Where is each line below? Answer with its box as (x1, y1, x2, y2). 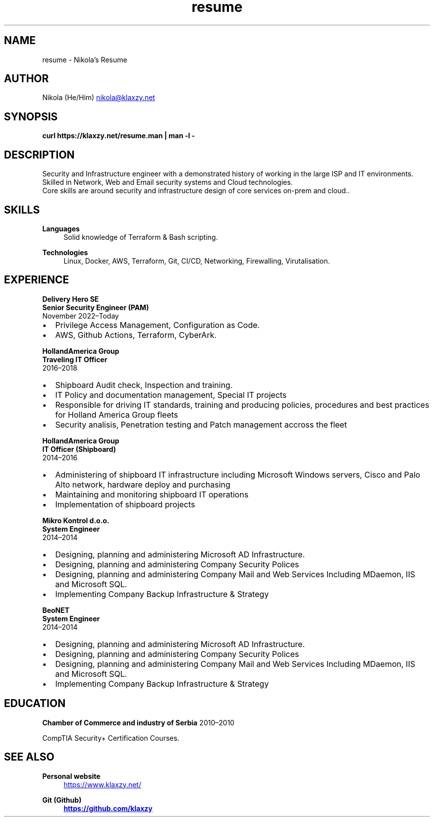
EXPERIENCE (4, 274, 69, 286)
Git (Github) (42, 795, 82, 804)
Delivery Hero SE (42, 294, 99, 303)
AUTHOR (4, 72, 49, 85)
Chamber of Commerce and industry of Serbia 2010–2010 (42, 718, 235, 727)
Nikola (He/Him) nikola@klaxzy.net (42, 93, 155, 102)
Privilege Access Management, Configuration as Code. (55, 320, 260, 330)
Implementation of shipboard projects (55, 499, 195, 509)
